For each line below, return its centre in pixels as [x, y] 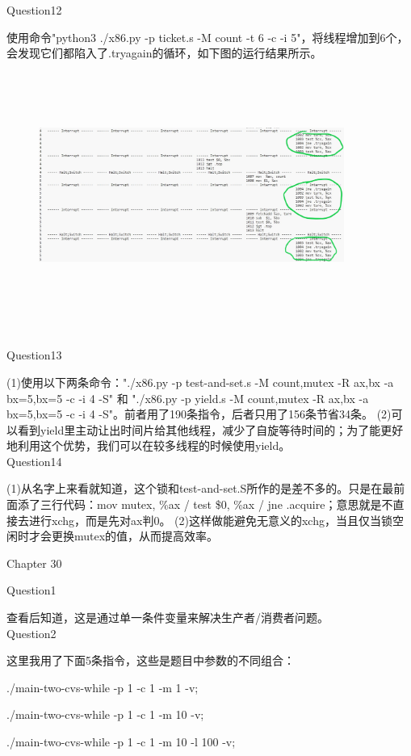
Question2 [31, 633]
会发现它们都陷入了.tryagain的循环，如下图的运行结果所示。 [164, 53]
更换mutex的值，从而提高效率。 [135, 536]
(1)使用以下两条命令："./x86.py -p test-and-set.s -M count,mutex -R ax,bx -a [200, 382]
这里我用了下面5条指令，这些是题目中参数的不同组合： [151, 660]
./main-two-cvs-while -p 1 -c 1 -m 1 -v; [103, 687]
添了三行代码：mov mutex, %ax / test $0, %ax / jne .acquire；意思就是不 [205, 504]
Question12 [34, 10]
